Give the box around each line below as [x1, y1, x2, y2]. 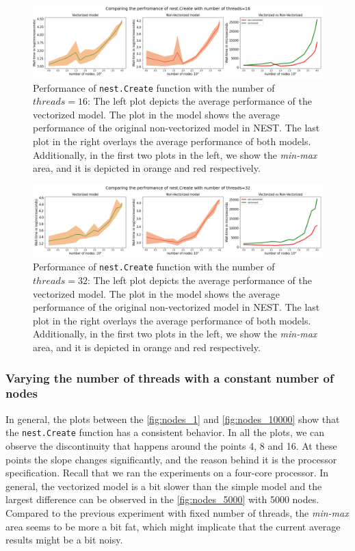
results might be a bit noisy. [5, 533, 123, 547]
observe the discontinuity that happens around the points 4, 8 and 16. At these [5, 439, 337, 453]
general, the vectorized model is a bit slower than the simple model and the [5, 478, 322, 493]
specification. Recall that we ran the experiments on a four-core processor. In [5, 465, 329, 480]
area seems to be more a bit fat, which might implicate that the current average [5, 519, 341, 533]
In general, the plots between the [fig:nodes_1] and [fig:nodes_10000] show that [5, 411, 340, 426]
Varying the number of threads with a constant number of [5, 369, 334, 386]
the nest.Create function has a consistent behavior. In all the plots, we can [5, 425, 325, 439]
